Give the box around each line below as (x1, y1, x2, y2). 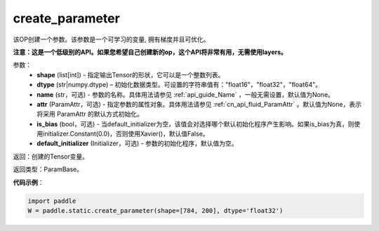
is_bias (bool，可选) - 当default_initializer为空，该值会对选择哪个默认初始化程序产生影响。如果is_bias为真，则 (36, 119, 354, 128)
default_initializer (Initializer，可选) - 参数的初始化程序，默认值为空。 (36, 139, 238, 147)
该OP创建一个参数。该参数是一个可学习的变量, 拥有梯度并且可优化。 (13, 35, 210, 44)
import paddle (27, 197, 77, 205)
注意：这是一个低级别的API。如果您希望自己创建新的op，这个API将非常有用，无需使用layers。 (13, 48, 288, 56)
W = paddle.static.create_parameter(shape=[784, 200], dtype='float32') (27, 207, 284, 214)
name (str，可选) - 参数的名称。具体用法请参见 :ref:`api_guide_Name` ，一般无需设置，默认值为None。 (36, 90, 335, 98)
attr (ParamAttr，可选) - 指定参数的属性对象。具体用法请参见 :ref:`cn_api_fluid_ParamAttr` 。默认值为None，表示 (36, 100, 361, 108)
